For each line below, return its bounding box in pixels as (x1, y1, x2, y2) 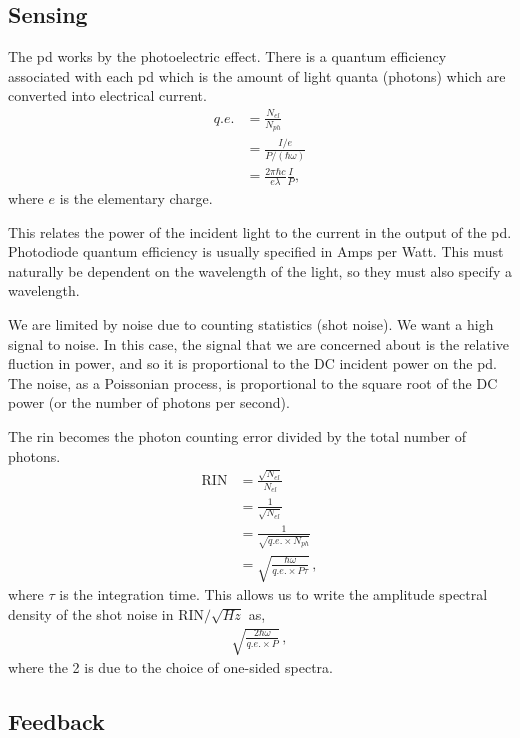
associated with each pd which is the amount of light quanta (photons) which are (8, 65, 506, 86)
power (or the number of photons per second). (8, 392, 290, 413)
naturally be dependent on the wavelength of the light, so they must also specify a (8, 260, 512, 281)
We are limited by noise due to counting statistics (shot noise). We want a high (8, 314, 494, 335)
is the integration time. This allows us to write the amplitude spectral (59, 584, 488, 605)
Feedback (8, 705, 105, 736)
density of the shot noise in (8, 603, 174, 624)
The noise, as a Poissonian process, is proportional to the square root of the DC (8, 372, 498, 393)
